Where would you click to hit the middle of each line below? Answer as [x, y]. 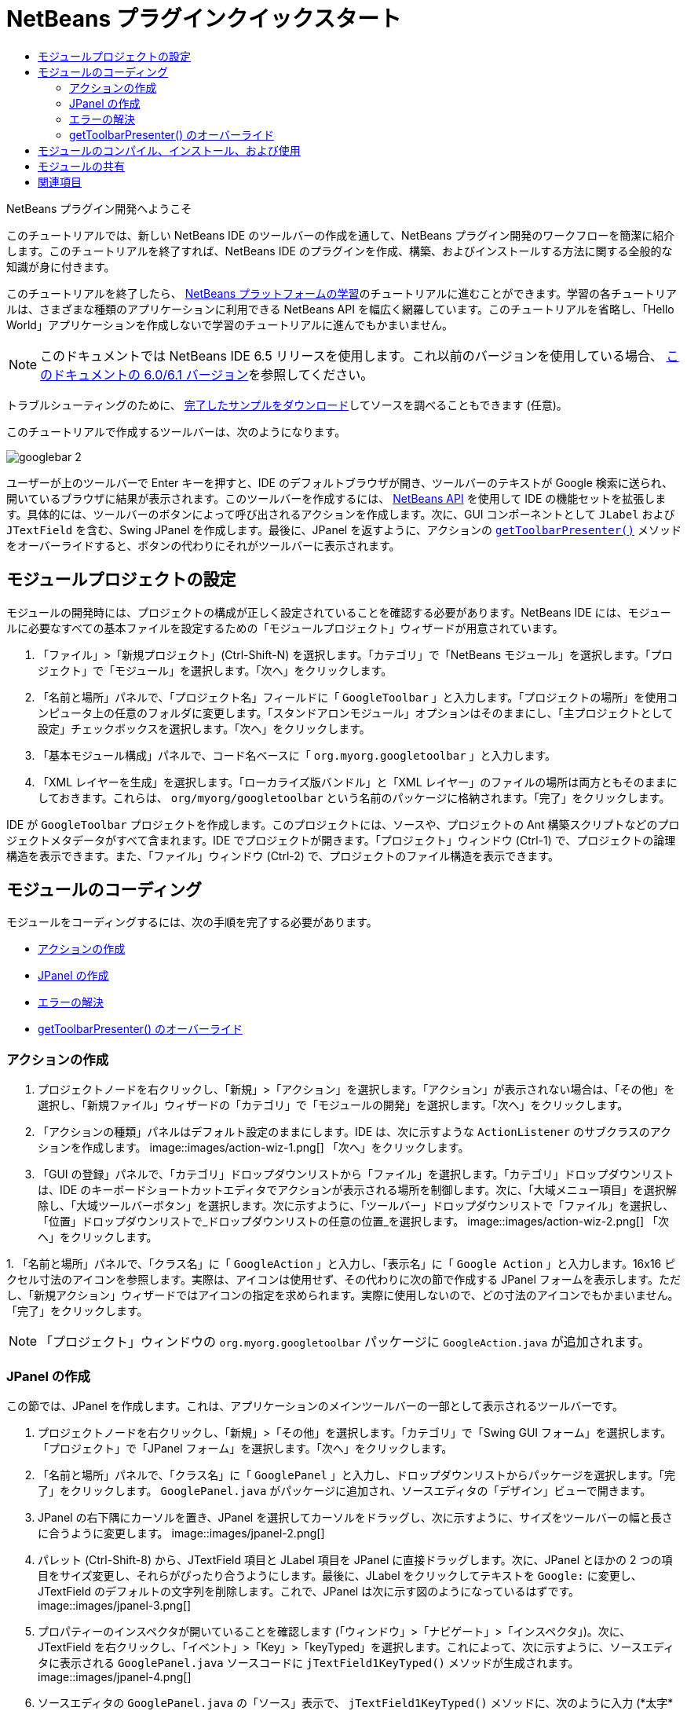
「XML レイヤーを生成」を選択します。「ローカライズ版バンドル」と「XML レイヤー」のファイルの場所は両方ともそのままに [358, 782]
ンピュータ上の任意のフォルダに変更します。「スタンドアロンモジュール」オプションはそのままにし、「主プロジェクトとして [356, 713]
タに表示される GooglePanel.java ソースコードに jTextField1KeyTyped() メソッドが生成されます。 [309, 1662]
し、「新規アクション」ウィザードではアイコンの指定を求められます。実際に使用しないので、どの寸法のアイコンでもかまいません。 [343, 1295]
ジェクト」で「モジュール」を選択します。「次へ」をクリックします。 [215, 670]
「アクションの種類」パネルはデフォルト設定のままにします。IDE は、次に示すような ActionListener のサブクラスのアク [355, 1132]
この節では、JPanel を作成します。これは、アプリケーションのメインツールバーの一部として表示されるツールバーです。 [315, 1405]
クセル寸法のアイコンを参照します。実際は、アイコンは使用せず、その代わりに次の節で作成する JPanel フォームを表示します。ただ [343, 1280]
